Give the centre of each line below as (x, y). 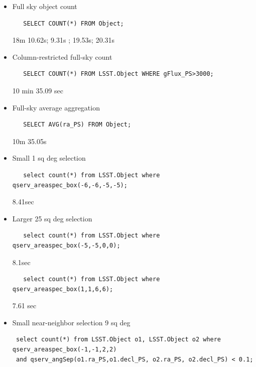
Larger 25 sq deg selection (52, 218)
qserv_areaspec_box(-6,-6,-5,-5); (70, 185)
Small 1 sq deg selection (49, 158)
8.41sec (23, 202)
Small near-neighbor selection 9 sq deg (71, 322)
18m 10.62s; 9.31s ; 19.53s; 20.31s (63, 40)
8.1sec (21, 262)
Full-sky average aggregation (56, 107)
